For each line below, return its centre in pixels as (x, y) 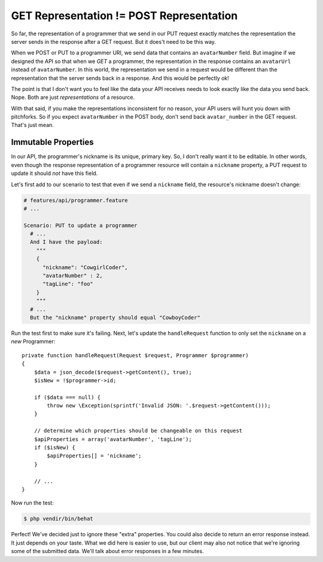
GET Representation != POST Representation (124, 16)
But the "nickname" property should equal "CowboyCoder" (115, 317)
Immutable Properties (52, 142)
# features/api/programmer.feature (76, 200)
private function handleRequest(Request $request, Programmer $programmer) (135, 355)
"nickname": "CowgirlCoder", (85, 267)
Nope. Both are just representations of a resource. (73, 97)
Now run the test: (32, 503)
